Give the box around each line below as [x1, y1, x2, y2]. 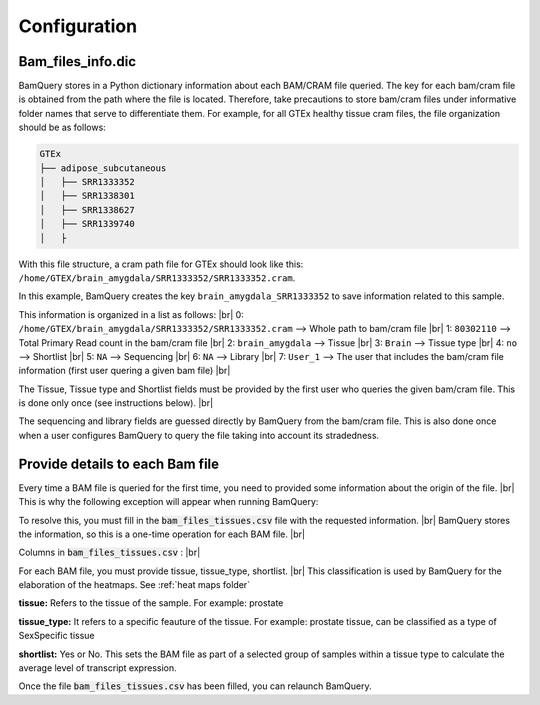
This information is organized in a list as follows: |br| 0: [18, 308, 244, 320]
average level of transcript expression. [18, 662, 177, 674]
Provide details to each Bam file [18, 455, 220, 472]
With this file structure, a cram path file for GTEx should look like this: [18, 258, 304, 270]
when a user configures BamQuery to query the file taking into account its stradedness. [18, 429, 380, 441]
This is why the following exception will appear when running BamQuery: [18, 496, 319, 508]
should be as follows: [18, 121, 107, 134]
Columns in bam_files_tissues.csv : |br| [18, 546, 201, 559]
